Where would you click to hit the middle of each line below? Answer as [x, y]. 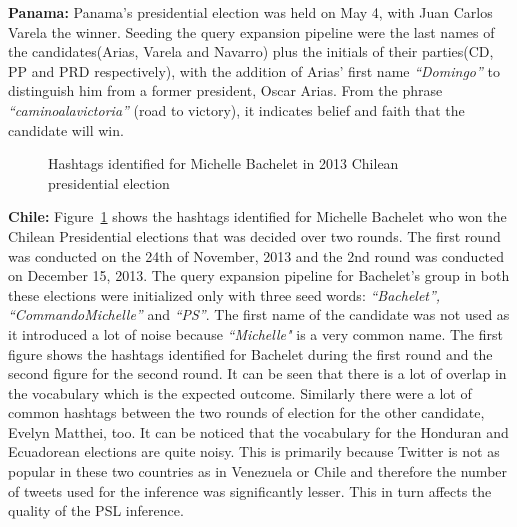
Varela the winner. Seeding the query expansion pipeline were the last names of [251, 31]
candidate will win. [66, 129]
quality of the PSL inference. [96, 510]
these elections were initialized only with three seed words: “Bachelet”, [224, 294]
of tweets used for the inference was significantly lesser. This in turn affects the [250, 490]
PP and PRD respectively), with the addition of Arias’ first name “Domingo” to [254, 70]
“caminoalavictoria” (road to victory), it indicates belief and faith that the [236, 109]
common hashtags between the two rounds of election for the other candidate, [246, 412]
